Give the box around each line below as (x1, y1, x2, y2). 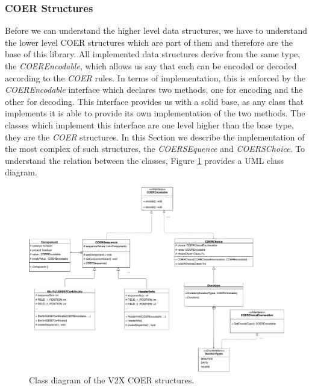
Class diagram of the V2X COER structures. (29, 374, 195, 386)
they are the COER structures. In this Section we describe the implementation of (5, 130, 305, 143)
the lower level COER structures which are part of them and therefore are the (5, 36, 293, 48)
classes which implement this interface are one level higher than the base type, (5, 118, 294, 131)
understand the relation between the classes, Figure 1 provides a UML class (5, 154, 284, 166)
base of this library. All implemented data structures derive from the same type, (5, 48, 301, 60)
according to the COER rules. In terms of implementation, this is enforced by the (5, 71, 306, 84)
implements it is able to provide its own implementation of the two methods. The (5, 107, 305, 119)
